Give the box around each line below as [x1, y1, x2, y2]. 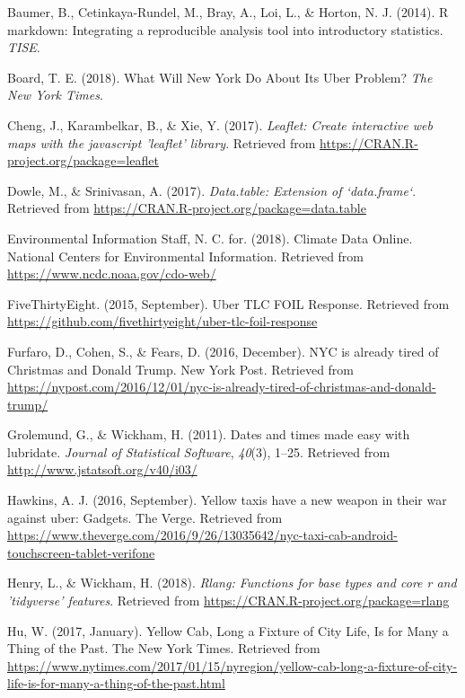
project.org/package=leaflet [7, 151, 159, 170]
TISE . [7, 38, 40, 57]
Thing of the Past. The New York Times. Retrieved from [7, 639, 320, 658]
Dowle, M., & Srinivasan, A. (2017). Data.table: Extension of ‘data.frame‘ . [7, 181, 417, 199]
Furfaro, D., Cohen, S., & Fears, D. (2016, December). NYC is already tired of [7, 341, 439, 360]
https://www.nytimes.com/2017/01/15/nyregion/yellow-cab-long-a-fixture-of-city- [7, 656, 458, 675]
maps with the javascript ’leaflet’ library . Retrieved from [7, 133, 316, 152]
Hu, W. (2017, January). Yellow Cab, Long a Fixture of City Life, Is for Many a [7, 621, 449, 640]
